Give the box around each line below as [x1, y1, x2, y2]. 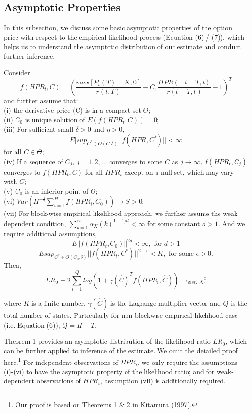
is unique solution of [25, 114, 85, 124]
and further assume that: [4, 95, 78, 105]
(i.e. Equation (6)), [4, 319, 60, 330]
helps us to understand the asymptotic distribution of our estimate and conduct [4, 41, 241, 51]
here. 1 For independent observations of [4, 355, 118, 367]
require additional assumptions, [4, 229, 97, 239]
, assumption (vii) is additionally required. [100, 376, 226, 386]
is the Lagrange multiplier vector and [110, 298, 221, 308]
